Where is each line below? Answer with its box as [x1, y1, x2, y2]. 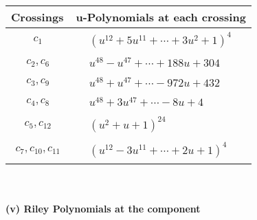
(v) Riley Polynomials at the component [5, 201, 201, 215]
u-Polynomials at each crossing [76, 9, 246, 25]
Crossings [11, 9, 64, 25]
